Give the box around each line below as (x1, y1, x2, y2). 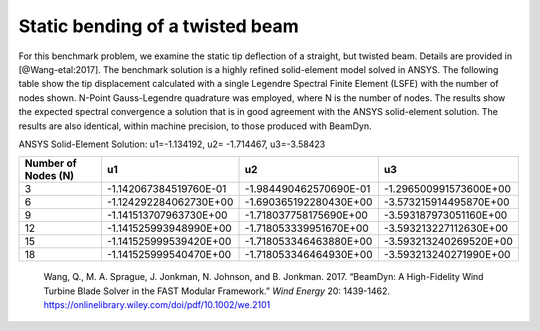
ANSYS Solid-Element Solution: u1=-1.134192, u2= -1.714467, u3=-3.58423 (18, 138, 326, 150)
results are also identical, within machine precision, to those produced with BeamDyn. (18, 120, 372, 132)
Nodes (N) (24, 169, 75, 183)
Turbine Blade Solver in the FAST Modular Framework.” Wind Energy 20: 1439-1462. (43, 285, 390, 297)
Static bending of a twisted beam (18, 15, 299, 37)
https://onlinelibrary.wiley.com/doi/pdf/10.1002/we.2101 (43, 299, 271, 311)
